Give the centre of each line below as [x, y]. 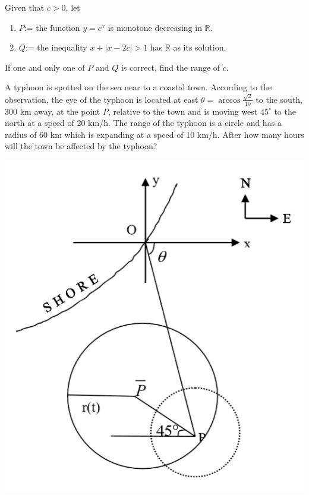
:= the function [52, 27]
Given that [25, 7]
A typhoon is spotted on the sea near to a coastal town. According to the [138, 87]
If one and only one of [45, 67]
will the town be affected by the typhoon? [81, 146]
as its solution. [200, 47]
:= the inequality [56, 47]
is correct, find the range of [171, 67]
